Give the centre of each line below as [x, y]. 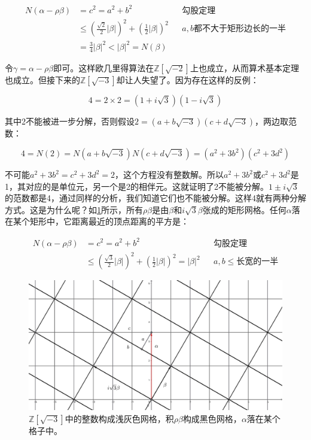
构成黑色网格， [212, 418]
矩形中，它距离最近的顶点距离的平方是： [109, 221]
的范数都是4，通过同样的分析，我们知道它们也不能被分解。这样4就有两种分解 [155, 198]
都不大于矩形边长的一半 [240, 29]
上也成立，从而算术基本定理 [244, 68]
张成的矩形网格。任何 [244, 209]
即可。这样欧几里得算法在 [104, 68]
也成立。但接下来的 [42, 80]
